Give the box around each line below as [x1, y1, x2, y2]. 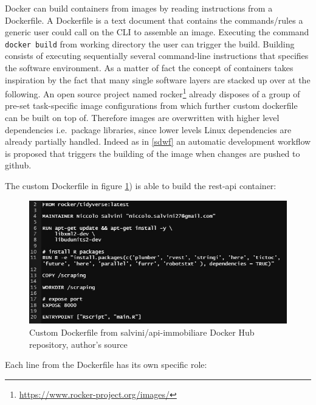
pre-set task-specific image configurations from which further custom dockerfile [5, 99, 298, 112]
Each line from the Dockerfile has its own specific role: [5, 358, 207, 371]
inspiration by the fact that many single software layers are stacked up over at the [5, 73, 311, 86]
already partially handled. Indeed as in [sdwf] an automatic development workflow [5, 135, 311, 148]
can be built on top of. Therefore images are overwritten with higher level [5, 111, 280, 124]
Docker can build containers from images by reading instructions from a [5, 2, 273, 14]
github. [5, 159, 32, 171]
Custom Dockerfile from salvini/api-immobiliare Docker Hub [29, 325, 255, 338]
